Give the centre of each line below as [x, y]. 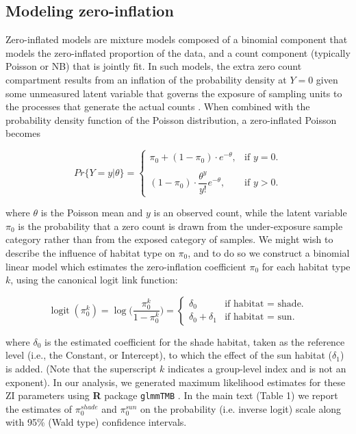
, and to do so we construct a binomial [269, 252]
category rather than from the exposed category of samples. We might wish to [169, 239]
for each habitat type [306, 266]
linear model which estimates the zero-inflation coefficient [126, 266]
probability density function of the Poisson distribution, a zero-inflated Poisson [171, 119]
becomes [23, 133]
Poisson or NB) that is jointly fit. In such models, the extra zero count [154, 66]
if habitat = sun [258, 317]
